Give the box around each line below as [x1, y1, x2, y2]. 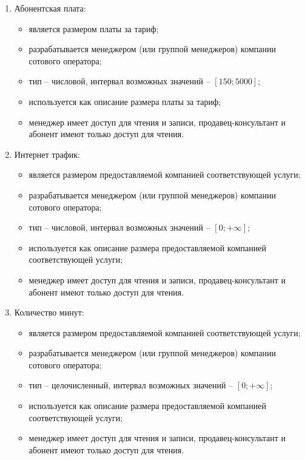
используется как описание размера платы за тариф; [28, 95, 221, 107]
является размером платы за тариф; [28, 22, 159, 35]
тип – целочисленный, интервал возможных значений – [28, 379, 233, 391]
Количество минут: [14, 306, 84, 319]
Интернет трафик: [14, 147, 80, 160]
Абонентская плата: [14, 2, 86, 14]
